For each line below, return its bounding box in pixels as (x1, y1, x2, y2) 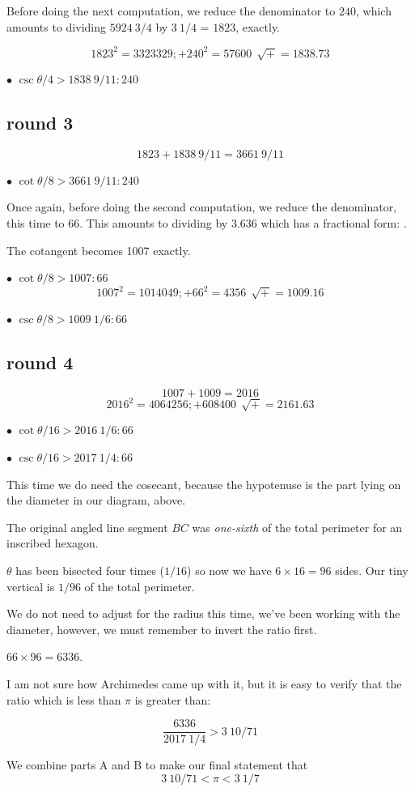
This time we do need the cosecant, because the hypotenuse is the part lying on (6, 475, 401, 492)
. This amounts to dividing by (79, 215, 228, 232)
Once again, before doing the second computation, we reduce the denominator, (6, 198, 397, 215)
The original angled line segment (6, 518, 168, 535)
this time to (6, 215, 65, 232)
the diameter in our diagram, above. (6, 492, 186, 509)
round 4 (6, 349, 74, 374)
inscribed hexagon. (6, 534, 99, 551)
